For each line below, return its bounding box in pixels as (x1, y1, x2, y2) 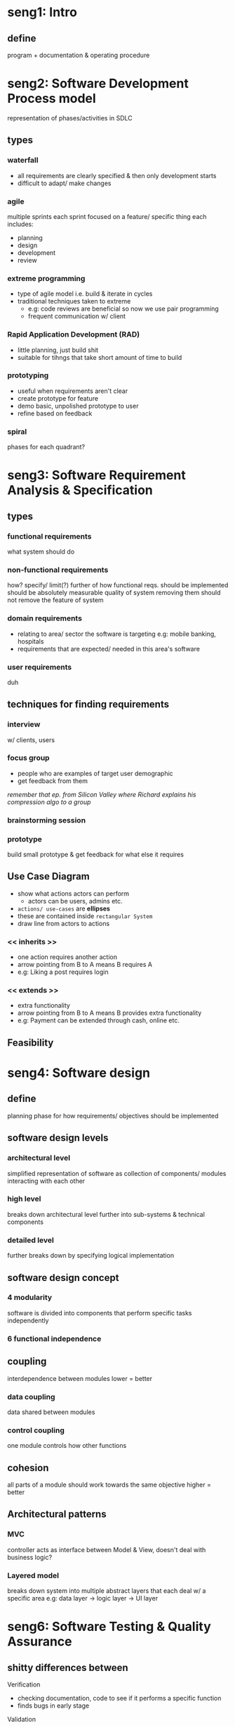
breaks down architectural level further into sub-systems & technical (7, 1210, 206, 1218)
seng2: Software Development (7, 75, 189, 92)
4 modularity (7, 1293, 53, 1303)
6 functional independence (7, 1334, 102, 1344)
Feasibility (7, 1037, 54, 1049)
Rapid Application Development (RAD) (7, 330, 140, 339)
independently (7, 1316, 49, 1325)
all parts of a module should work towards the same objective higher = (7, 1480, 212, 1489)
